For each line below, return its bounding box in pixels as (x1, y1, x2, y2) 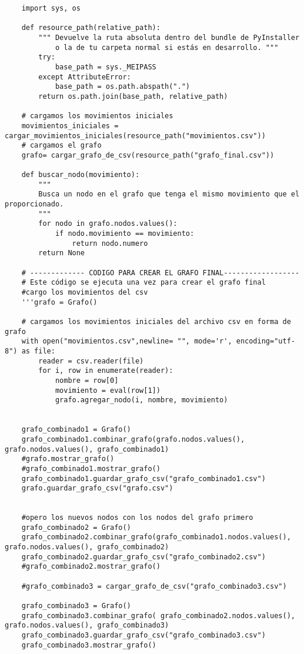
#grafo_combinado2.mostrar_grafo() (21, 562, 161, 571)
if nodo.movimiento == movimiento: (55, 229, 195, 238)
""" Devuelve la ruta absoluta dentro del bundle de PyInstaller (38, 33, 300, 42)
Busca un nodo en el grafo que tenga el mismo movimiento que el (38, 190, 300, 199)
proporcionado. (5, 200, 64, 209)
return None (38, 249, 85, 258)
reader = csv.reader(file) (38, 356, 144, 365)
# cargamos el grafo (21, 141, 102, 150)
